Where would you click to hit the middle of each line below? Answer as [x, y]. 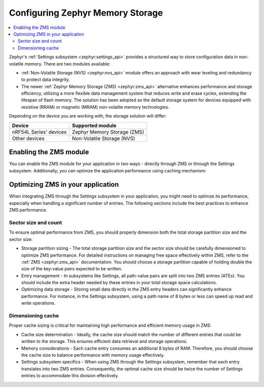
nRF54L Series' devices [39, 132]
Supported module [94, 125]
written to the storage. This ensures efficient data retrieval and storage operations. [104, 341]
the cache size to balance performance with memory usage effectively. [93, 355]
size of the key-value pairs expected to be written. [72, 269]
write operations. [38, 303]
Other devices [28, 138]
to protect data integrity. [46, 80]
